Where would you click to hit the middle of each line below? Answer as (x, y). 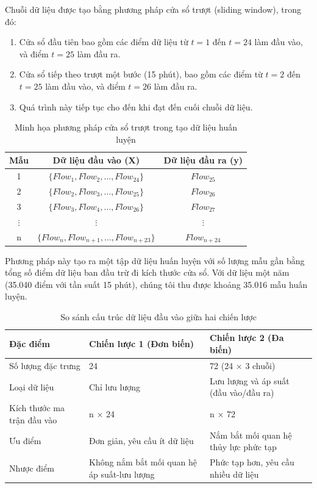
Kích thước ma (37, 408)
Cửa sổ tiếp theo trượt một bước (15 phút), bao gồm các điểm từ (141, 74)
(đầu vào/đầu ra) (242, 393)
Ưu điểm (25, 441)
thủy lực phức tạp (243, 447)
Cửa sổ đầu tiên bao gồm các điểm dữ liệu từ (104, 42)
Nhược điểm (32, 468)
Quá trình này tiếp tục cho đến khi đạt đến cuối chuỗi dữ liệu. (136, 106)
